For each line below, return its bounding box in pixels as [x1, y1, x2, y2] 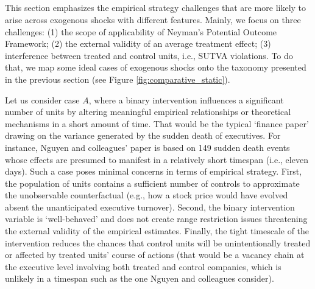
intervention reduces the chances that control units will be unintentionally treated [5, 236, 311, 249]
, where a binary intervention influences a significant [88, 93, 284, 106]
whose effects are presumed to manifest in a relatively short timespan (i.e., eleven [5, 153, 308, 165]
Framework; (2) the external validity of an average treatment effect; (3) [5, 37, 271, 50]
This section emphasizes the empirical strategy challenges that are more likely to [5, 1, 306, 14]
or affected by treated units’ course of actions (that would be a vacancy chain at [5, 248, 305, 261]
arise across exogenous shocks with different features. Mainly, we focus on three [5, 13, 301, 26]
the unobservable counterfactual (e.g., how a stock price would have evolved [5, 189, 288, 201]
